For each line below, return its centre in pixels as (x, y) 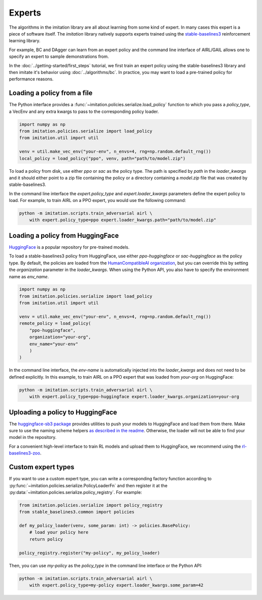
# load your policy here (59, 532)
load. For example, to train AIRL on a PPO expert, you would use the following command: (98, 200)
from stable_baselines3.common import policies (77, 512)
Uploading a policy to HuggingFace (63, 412)
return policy (46, 539)
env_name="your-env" (54, 344)
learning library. (25, 41)
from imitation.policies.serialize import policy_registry (91, 505)
